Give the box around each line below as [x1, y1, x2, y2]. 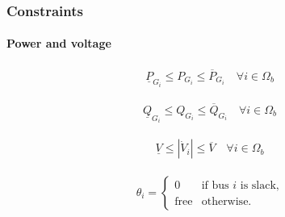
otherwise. [201, 195, 252, 207]
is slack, [240, 180, 279, 192]
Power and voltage [6, 35, 111, 52]
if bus [201, 180, 229, 192]
